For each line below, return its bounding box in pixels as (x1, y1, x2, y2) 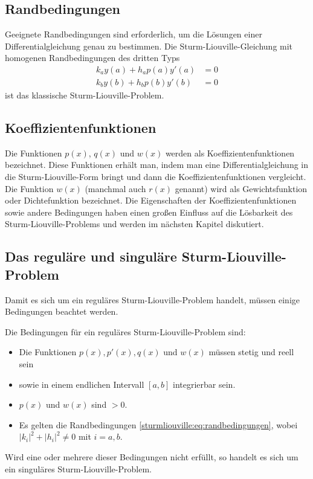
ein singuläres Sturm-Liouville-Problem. (5, 462, 152, 475)
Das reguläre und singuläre (5, 247, 177, 266)
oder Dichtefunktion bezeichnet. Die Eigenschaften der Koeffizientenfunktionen (5, 194, 297, 207)
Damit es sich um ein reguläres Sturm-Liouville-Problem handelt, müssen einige (5, 293, 300, 306)
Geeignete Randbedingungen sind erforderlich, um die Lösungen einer (5, 28, 262, 40)
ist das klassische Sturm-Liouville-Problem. (5, 89, 164, 101)
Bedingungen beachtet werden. (5, 305, 118, 318)
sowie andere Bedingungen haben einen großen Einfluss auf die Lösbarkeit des (5, 205, 293, 218)
